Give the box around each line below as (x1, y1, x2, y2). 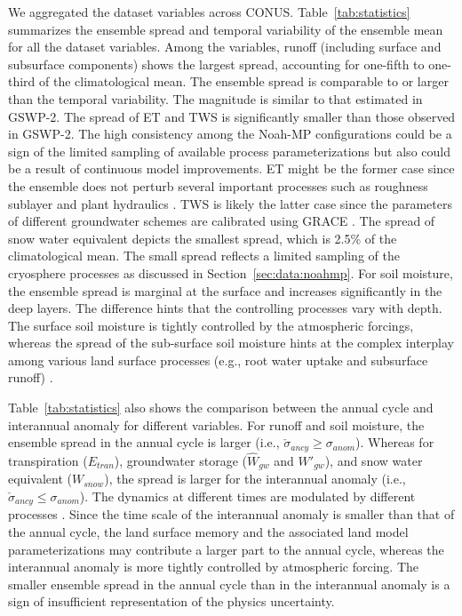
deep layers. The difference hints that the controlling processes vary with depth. (8, 299, 442, 317)
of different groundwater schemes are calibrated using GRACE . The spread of (8, 212, 435, 230)
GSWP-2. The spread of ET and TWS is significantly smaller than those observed (8, 107, 456, 125)
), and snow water (324, 451, 423, 469)
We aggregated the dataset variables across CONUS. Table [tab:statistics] (8, 3, 410, 20)
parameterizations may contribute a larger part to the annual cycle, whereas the (8, 540, 444, 558)
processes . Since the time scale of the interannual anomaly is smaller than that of (8, 505, 455, 524)
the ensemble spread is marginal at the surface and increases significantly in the (8, 281, 442, 300)
